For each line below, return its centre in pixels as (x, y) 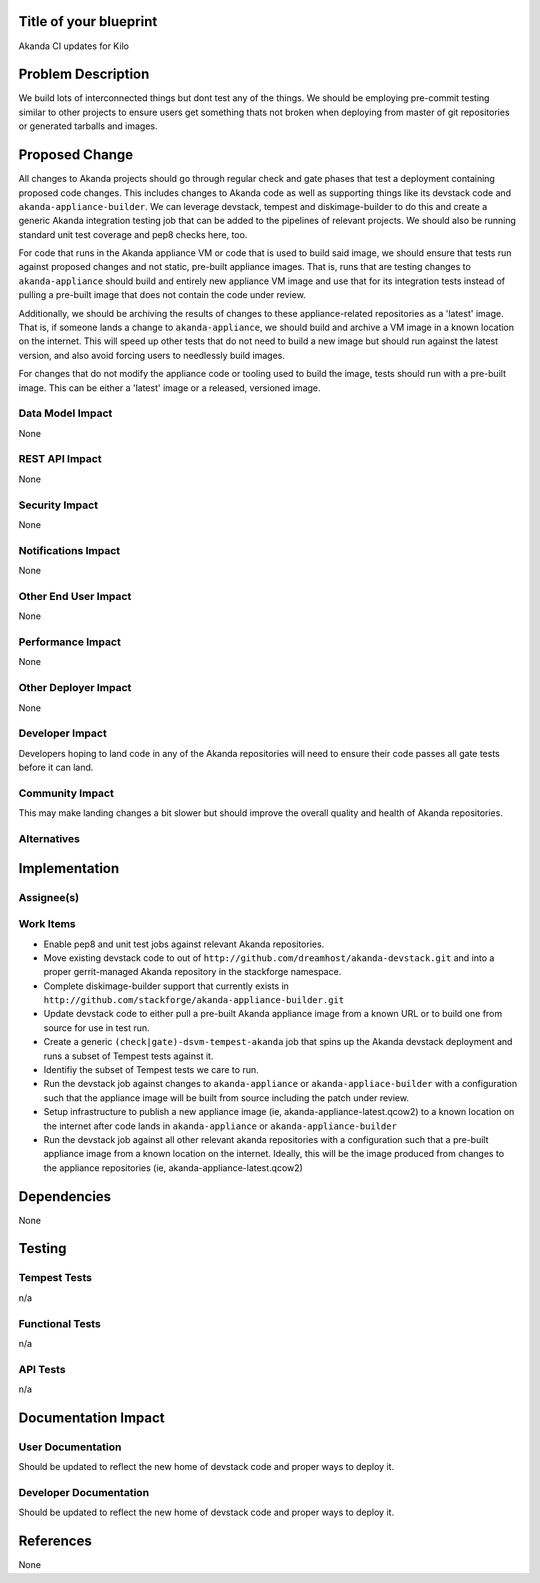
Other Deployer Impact (75, 688)
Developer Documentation (84, 1493)
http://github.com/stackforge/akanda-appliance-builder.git (194, 1000)
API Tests (42, 1369)
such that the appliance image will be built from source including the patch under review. (226, 1097)
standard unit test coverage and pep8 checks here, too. (133, 234)
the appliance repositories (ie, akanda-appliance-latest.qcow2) (173, 1167)
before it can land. (56, 767)
